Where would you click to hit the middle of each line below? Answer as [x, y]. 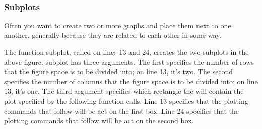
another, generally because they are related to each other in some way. [113, 35]
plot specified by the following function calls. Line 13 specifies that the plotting [126, 101]
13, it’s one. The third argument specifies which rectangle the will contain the [124, 91]
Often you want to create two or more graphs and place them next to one [118, 25]
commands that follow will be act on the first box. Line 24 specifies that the [122, 111]
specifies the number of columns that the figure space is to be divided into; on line [131, 81]
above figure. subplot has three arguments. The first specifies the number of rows [129, 61]
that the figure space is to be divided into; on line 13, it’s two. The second [119, 72]
